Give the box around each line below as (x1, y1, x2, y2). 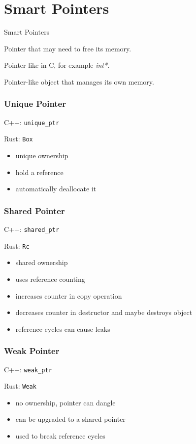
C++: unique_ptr (4, 117, 60, 127)
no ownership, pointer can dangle (15, 397, 116, 407)
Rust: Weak (4, 381, 36, 391)
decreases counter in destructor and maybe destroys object (15, 307, 193, 317)
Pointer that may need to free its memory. (4, 43, 131, 53)
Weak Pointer (4, 345, 60, 357)
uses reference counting (15, 273, 85, 284)
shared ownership (15, 257, 68, 267)
